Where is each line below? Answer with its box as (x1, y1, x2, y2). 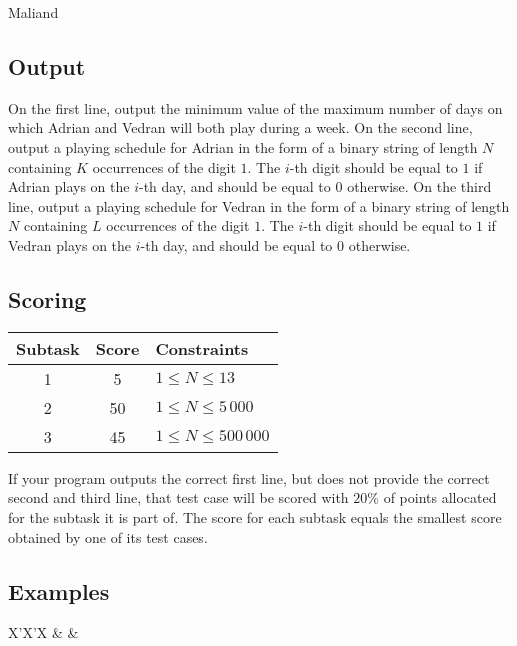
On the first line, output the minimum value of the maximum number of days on (8, 97, 503, 118)
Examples (8, 575, 110, 606)
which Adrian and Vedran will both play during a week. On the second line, (8, 117, 473, 138)
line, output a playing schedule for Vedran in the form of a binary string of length (8, 195, 510, 216)
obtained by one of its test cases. (8, 526, 208, 547)
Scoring (8, 283, 87, 314)
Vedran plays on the (8, 234, 132, 255)
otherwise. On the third (347, 176, 492, 197)
